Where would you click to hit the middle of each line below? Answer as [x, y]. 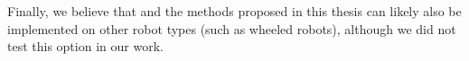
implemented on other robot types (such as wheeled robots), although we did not [232, 28]
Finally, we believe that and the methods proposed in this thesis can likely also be [234, 11]
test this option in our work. [85, 46]
